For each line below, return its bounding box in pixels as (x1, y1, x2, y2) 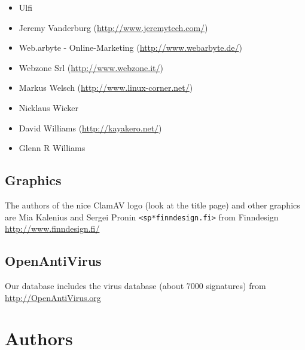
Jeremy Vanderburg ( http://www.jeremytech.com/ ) (19, 21, 208, 33)
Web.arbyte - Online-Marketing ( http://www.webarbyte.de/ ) (19, 41, 242, 54)
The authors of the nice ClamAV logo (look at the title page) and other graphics (5, 198, 300, 211)
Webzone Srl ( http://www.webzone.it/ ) (19, 61, 163, 73)
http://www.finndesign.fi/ (5, 222, 100, 235)
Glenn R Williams (19, 142, 86, 154)
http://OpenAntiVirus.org (5, 291, 101, 303)
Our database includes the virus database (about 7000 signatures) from (5, 280, 266, 291)
